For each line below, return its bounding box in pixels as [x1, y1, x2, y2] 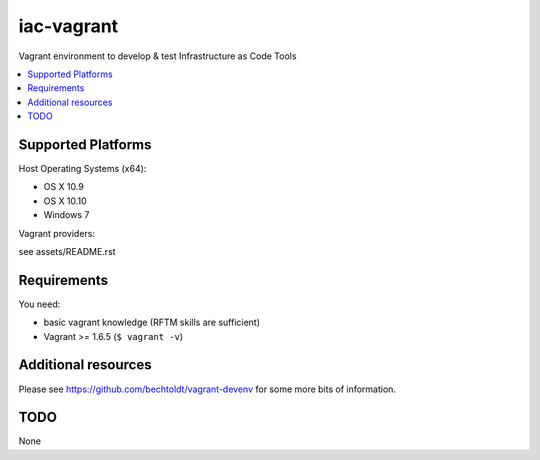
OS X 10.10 [43, 195, 87, 207]
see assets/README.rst [18, 245, 116, 257]
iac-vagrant [18, 15, 119, 37]
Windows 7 [43, 209, 90, 221]
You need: [18, 298, 61, 310]
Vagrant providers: [18, 227, 95, 239]
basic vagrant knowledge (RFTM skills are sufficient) [43, 316, 260, 329]
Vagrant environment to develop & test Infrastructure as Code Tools [18, 50, 297, 62]
